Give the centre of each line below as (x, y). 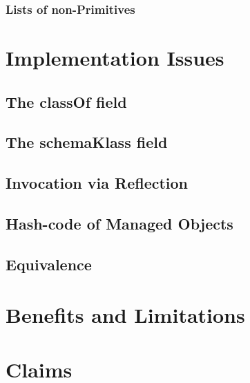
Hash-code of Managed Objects (119, 223)
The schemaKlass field (87, 142)
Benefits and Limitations (125, 315)
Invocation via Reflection (97, 183)
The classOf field (66, 101)
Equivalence (49, 264)
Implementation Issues (115, 58)
